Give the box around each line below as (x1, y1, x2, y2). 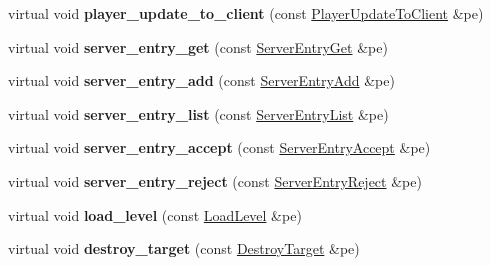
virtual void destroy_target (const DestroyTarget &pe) (8, 238, 360, 259)
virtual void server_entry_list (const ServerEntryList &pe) (8, 103, 389, 124)
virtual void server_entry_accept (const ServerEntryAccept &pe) (8, 137, 431, 158)
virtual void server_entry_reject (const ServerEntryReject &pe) (8, 170, 422, 191)
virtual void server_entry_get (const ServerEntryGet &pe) (8, 36, 388, 57)
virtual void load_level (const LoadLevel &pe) (8, 204, 302, 225)
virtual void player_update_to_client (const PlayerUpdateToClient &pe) (8, 3, 484, 23)
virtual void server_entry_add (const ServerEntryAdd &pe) (8, 70, 395, 91)
